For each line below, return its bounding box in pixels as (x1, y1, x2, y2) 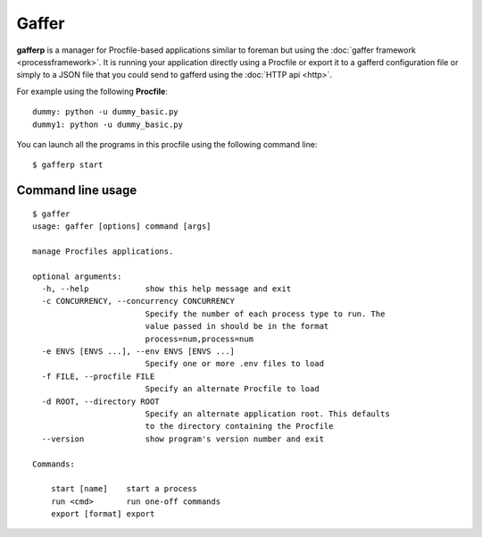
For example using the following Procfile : (16, 86, 169, 96)
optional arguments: (32, 271, 122, 281)
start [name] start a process (50, 483, 198, 494)
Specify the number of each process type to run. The (145, 308, 386, 319)
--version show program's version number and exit (41, 433, 325, 444)
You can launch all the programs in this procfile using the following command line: (16, 138, 318, 149)
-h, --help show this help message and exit (41, 284, 292, 294)
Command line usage (16, 183, 137, 198)
